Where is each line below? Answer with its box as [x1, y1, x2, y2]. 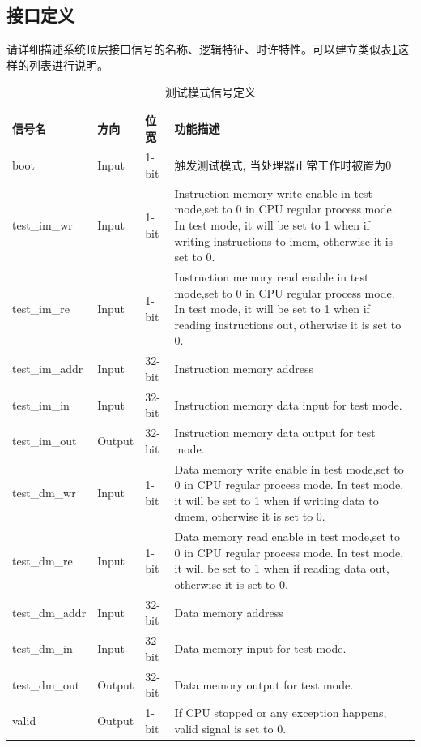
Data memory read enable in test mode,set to [174, 528, 401, 545]
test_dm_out [12, 676, 80, 693]
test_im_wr [12, 217, 73, 234]
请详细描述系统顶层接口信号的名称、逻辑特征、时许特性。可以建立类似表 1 [6, 41, 398, 58]
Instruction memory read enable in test [174, 268, 369, 285]
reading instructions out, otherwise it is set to [174, 316, 402, 333]
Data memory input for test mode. [174, 640, 347, 657]
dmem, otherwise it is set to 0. [174, 508, 325, 525]
